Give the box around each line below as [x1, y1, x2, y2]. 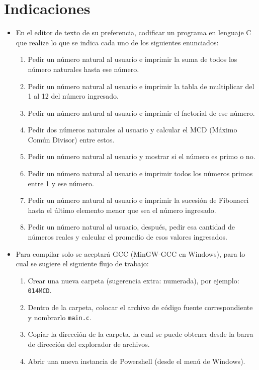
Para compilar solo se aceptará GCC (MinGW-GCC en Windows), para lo [16, 248, 245, 259]
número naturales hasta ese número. [28, 63, 139, 74]
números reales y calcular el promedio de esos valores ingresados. [28, 232, 227, 242]
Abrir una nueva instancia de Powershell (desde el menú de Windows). [28, 355, 245, 366]
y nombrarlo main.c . [28, 312, 92, 322]
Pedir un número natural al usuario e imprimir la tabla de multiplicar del [28, 81, 254, 91]
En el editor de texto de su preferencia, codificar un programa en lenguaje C [16, 27, 251, 38]
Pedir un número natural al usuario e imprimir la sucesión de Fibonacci [28, 195, 249, 205]
